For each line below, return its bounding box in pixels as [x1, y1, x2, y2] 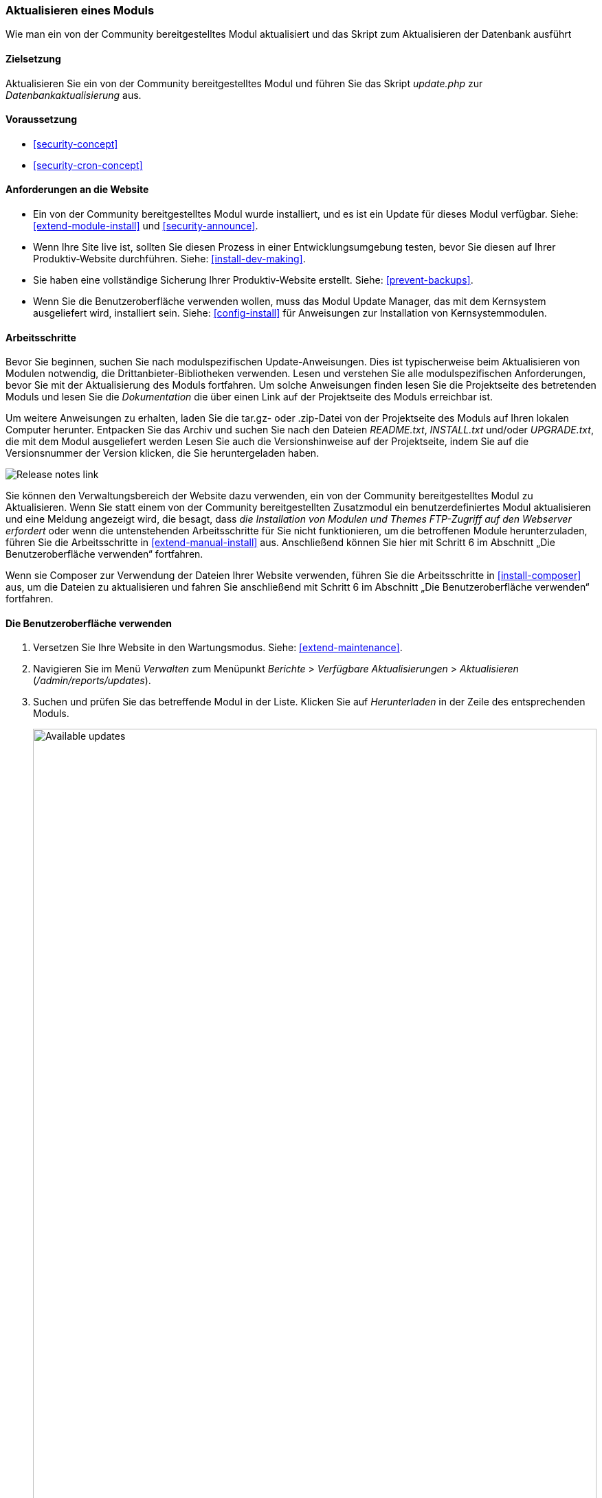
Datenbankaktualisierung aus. [5, 89, 142, 101]
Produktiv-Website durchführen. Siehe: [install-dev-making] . [33, 253, 306, 265]
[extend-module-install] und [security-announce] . [33, 220, 258, 232]
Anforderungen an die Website [5, 183, 149, 196]
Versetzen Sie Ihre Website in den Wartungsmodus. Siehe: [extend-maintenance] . [33, 642, 403, 654]
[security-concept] [33, 137, 118, 150]
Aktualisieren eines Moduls [5, 3, 155, 17]
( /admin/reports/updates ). [33, 674, 151, 687]
